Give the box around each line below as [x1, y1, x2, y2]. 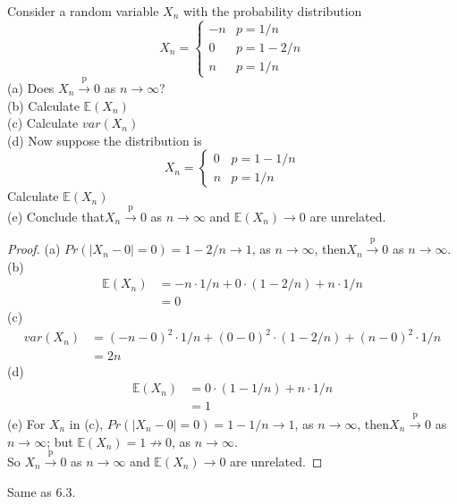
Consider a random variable [7, 2, 159, 20]
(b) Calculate [7, 96, 80, 114]
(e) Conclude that [7, 206, 105, 225]
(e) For [7, 414, 46, 433]
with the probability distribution [182, 2, 362, 20]
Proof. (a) [7, 239, 61, 258]
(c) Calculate [7, 113, 79, 132]
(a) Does [7, 78, 55, 97]
